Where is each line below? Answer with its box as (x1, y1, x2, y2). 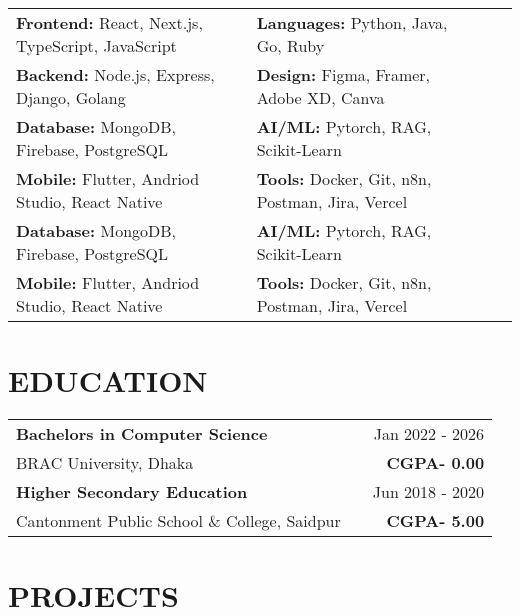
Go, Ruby (256, 34, 325, 57)
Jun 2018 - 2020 (372, 480, 485, 504)
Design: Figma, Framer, (256, 63, 431, 86)
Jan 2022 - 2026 (373, 422, 485, 446)
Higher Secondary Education (16, 480, 248, 504)
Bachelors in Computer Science (16, 422, 268, 446)
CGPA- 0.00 (386, 451, 485, 475)
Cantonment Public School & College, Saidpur (16, 509, 341, 533)
